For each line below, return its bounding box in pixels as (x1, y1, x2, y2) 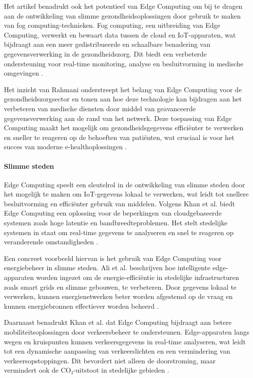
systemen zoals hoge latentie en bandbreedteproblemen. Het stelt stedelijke (4, 218, 228, 228)
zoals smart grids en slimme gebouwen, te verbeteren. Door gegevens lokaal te (4, 281, 237, 292)
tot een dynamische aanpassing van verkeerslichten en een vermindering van (4, 346, 230, 356)
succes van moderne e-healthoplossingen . (4, 141, 127, 152)
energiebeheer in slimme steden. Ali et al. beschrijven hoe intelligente (4, 262, 211, 273)
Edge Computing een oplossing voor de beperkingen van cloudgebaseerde (4, 208, 222, 218)
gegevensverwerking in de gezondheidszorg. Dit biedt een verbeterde (4, 48, 207, 59)
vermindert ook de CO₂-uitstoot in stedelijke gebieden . (4, 365, 169, 375)
